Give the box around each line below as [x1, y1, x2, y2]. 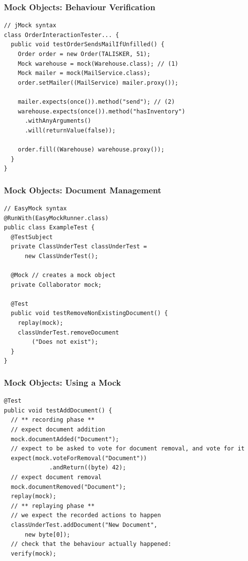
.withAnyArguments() [24, 117, 91, 125]
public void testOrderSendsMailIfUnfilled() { [11, 41, 165, 48]
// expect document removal [11, 474, 102, 481]
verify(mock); [11, 550, 57, 557]
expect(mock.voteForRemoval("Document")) [11, 454, 147, 462]
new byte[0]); [24, 531, 71, 538]
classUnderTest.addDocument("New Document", [11, 521, 157, 528]
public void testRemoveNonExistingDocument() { [11, 310, 168, 317]
